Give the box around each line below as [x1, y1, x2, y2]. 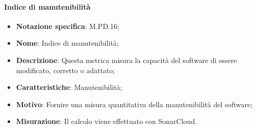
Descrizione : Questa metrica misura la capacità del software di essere [16, 54, 237, 65]
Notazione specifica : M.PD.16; [16, 20, 119, 31]
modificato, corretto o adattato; [16, 65, 115, 75]
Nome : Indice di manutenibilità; [16, 38, 119, 48]
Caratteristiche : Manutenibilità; [16, 82, 122, 92]
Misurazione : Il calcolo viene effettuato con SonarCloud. [16, 116, 197, 126]
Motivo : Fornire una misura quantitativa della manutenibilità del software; [16, 99, 253, 109]
